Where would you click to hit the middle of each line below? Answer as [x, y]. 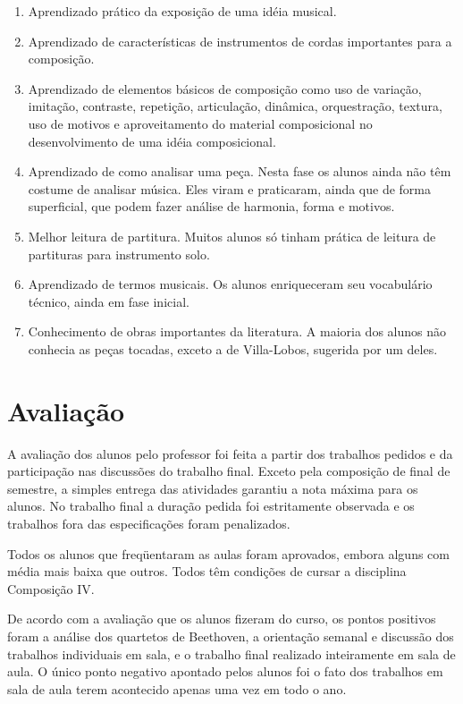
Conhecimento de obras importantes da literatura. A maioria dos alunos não [237, 331]
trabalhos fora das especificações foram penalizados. [149, 523]
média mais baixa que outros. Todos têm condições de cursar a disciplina [207, 571]
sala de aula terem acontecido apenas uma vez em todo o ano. [177, 688]
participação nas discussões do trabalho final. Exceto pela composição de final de [229, 471]
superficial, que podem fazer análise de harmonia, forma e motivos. [211, 206]
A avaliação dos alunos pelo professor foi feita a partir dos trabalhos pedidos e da [230, 453]
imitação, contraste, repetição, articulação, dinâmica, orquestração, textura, [235, 106]
